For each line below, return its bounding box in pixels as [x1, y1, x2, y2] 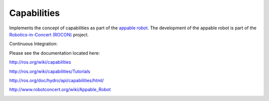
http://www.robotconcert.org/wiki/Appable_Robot [9, 87, 111, 93]
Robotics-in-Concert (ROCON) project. [9, 31, 89, 37]
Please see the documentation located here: [9, 50, 100, 56]
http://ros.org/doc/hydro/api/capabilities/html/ [9, 77, 104, 83]
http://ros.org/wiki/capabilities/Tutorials [9, 68, 91, 74]
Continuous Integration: [9, 41, 58, 47]
